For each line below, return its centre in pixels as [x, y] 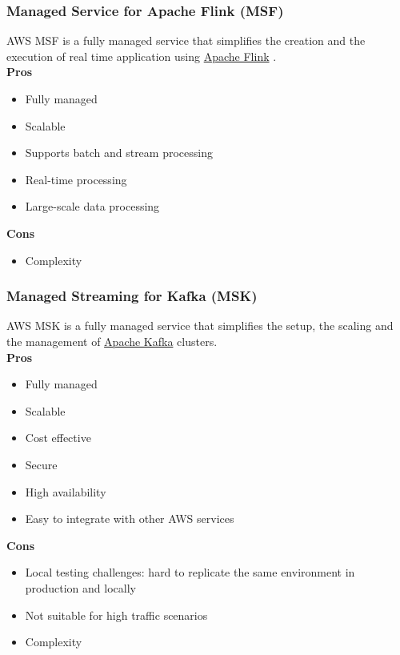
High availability [66, 491]
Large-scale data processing [92, 206]
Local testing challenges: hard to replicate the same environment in [190, 572]
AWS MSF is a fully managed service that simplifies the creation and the [186, 40]
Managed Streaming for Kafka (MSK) [132, 296]
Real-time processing [76, 179]
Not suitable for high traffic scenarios [116, 615]
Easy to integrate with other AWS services [130, 518]
